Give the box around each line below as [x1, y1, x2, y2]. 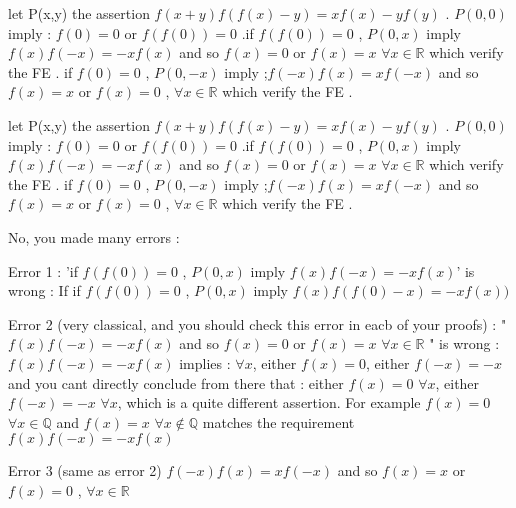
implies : [179, 352, 231, 373]
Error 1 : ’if [8, 260, 78, 281]
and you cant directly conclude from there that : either [8, 372, 344, 393]
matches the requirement [202, 411, 355, 432]
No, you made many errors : [8, 226, 180, 247]
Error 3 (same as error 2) [8, 460, 162, 481]
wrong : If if [8, 280, 81, 301]
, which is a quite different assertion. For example [117, 392, 421, 413]
